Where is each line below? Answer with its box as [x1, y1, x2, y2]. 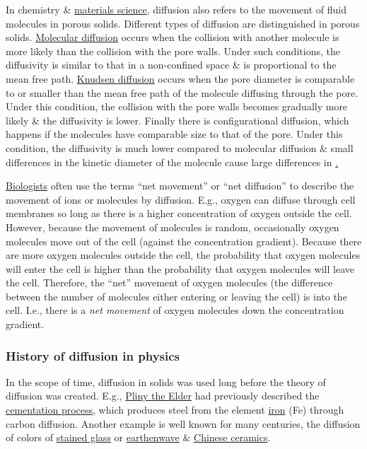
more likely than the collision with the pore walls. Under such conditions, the [6, 43, 340, 58]
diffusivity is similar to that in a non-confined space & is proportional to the [6, 57, 337, 72]
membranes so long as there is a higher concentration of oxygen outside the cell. [6, 206, 352, 221]
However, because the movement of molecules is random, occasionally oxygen [6, 219, 339, 234]
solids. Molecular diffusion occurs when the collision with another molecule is [6, 30, 339, 45]
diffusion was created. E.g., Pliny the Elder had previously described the [6, 388, 320, 403]
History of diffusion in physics [6, 346, 180, 364]
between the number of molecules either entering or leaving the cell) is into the [6, 288, 347, 303]
